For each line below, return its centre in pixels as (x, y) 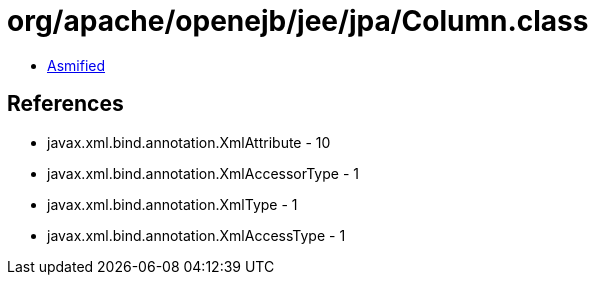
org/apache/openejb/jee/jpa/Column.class (298, 21)
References (65, 104)
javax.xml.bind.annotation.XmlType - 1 (172, 204)
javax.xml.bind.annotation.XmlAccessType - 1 (196, 235)
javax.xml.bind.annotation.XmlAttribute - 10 (189, 142)
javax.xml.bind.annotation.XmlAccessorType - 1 (203, 173)
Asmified (76, 65)
